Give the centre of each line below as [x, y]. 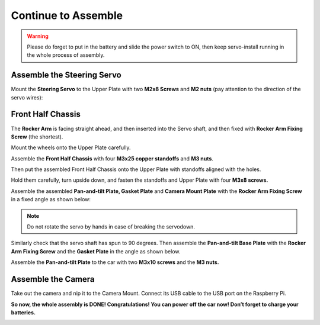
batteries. [23, 312]
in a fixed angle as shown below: [51, 199]
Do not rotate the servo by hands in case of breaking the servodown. [111, 227]
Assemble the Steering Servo [66, 75]
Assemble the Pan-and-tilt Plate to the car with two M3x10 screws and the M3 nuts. [115, 262]
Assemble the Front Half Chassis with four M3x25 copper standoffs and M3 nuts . [112, 158]
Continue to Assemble [67, 15]
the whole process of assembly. [66, 55]
